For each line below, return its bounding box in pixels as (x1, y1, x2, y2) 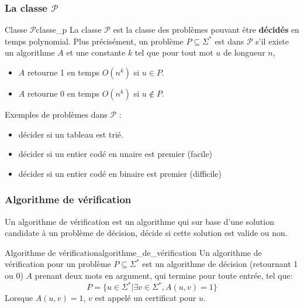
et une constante (66, 46, 126, 59)
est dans (215, 35, 244, 47)
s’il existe (255, 35, 289, 47)
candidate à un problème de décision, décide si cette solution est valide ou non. (5, 227, 288, 239)
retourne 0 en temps (27, 87, 99, 99)
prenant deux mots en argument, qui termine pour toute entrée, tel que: (34, 269, 293, 281)
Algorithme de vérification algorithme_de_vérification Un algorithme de (5, 246, 262, 258)
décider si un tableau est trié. (18, 128, 123, 140)
